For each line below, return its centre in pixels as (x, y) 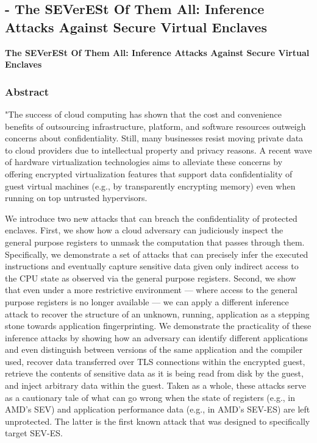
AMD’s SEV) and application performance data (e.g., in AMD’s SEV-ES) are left (158, 409)
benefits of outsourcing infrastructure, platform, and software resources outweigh (155, 126)
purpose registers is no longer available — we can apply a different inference (147, 301)
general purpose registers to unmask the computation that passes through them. (155, 242)
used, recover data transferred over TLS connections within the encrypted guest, (155, 361)
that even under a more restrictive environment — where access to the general (151, 290)
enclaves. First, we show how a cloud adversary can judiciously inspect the (144, 230)
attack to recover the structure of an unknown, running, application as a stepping (157, 314)
